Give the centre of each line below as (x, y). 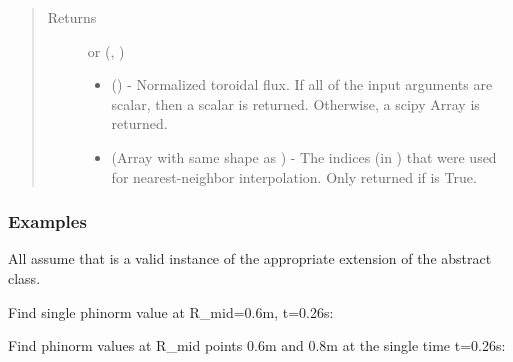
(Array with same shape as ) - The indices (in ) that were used (304, 156)
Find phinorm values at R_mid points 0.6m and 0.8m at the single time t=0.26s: (257, 345)
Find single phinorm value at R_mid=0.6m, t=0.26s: (171, 311)
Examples (47, 221)
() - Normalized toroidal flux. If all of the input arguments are (302, 84)
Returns (72, 17)
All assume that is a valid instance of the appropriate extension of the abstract (250, 258)
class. (24, 277)
